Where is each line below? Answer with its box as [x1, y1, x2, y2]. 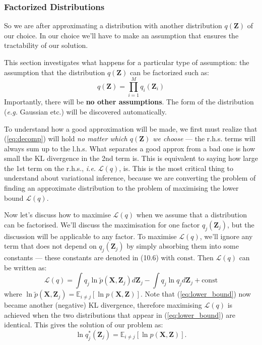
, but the [227, 219, 254, 229]
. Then [193, 252, 214, 263]
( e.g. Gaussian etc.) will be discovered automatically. [4, 106, 167, 117]
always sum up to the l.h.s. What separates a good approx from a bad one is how [4, 143, 255, 153]
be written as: [4, 262, 47, 272]
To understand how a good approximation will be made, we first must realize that [4, 123, 257, 134]
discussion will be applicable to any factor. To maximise [4, 231, 177, 241]
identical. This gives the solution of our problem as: [4, 319, 163, 330]
